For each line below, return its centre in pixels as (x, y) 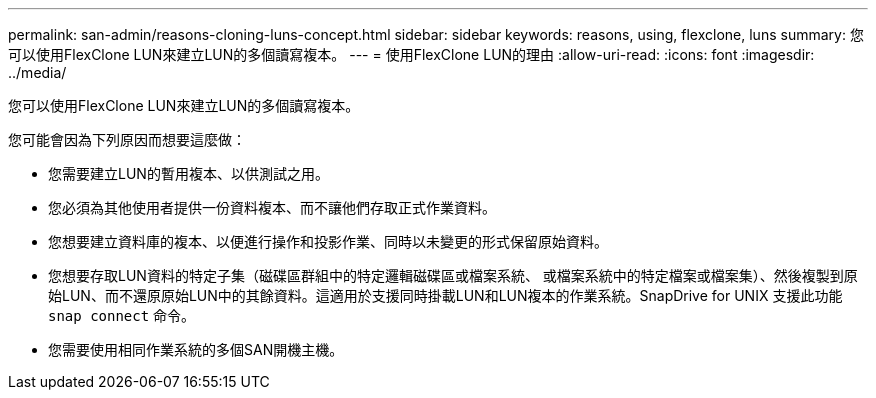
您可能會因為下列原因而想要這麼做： (127, 139)
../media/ (37, 72)
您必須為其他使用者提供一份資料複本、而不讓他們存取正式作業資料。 (272, 207)
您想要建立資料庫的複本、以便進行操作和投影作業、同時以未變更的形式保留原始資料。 (328, 241)
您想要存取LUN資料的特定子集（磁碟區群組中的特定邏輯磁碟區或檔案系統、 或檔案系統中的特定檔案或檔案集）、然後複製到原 (453, 275)
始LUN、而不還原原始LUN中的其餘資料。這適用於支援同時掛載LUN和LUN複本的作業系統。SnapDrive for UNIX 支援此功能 (445, 295)
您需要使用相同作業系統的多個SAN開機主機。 (196, 349)
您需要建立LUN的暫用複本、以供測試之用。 (188, 173)
